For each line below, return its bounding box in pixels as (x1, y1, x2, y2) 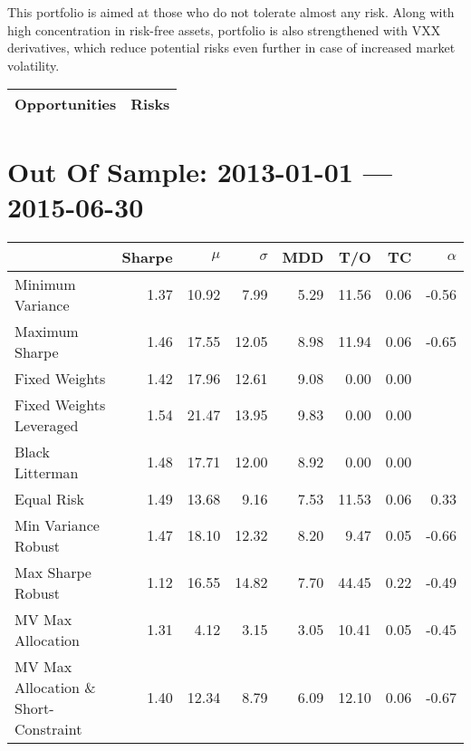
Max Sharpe (14, 561, 91, 583)
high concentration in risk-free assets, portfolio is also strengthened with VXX (7, 20, 441, 39)
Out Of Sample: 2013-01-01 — (7, 152, 392, 189)
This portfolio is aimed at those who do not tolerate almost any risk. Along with (7, 3, 455, 21)
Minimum (14, 273, 76, 294)
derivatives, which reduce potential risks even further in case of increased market (7, 38, 456, 57)
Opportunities (14, 93, 117, 115)
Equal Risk (14, 487, 84, 509)
